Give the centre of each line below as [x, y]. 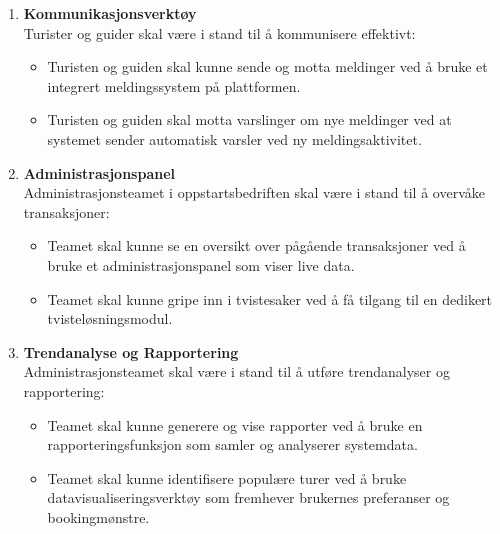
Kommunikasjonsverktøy [110, 13]
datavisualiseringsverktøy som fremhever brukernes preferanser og [248, 497]
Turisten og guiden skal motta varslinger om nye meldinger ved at [249, 119]
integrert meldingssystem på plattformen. [174, 85]
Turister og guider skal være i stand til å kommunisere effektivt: [219, 32]
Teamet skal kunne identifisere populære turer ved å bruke [227, 477]
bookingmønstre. [98, 516]
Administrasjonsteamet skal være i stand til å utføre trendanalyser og [236, 371]
